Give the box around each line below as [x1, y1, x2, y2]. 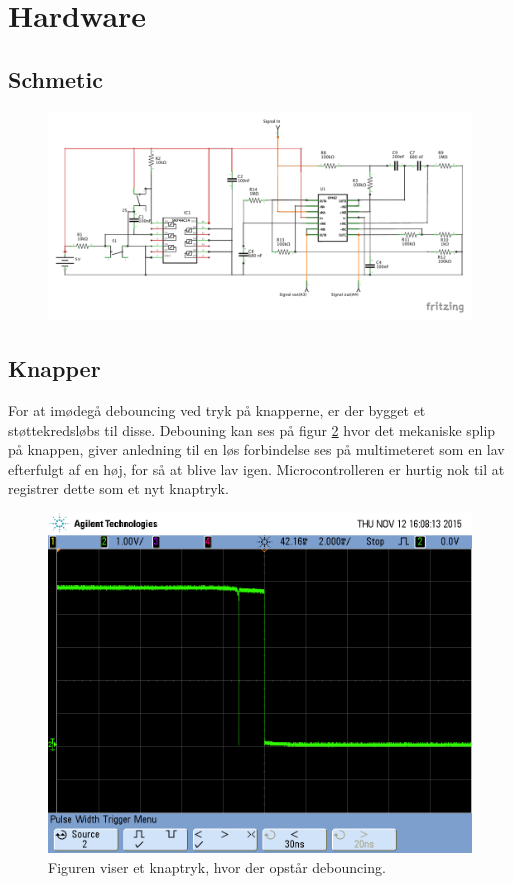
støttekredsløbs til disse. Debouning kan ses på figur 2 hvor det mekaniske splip [8, 419, 496, 440]
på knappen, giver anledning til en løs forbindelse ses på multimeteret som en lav [8, 439, 505, 460]
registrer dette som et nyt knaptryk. [8, 478, 229, 499]
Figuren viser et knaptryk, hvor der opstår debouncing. [48, 856, 386, 877]
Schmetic [8, 63, 103, 94]
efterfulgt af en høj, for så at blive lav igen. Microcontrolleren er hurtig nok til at [8, 458, 505, 479]
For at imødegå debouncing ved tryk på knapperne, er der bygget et [8, 400, 426, 421]
